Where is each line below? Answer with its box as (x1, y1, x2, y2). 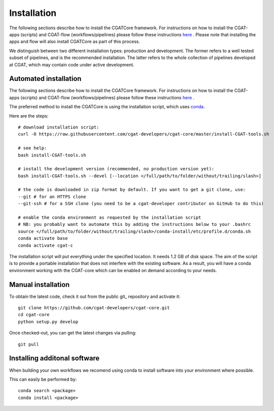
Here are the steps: (9, 113, 49, 119)
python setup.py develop (18, 319, 78, 325)
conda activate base (18, 236, 68, 241)
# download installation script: (18, 124, 99, 130)
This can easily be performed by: (9, 376, 77, 382)
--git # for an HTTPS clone (18, 194, 86, 200)
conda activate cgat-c (18, 242, 73, 248)
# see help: (18, 145, 47, 151)
